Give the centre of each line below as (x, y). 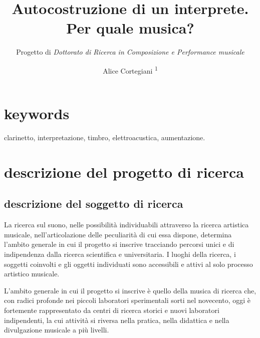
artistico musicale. (32, 274)
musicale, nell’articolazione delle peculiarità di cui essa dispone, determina (118, 234)
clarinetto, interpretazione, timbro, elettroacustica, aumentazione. (105, 137)
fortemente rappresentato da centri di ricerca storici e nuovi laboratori (112, 310)
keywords (37, 113)
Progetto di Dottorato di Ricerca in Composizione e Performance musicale (130, 52)
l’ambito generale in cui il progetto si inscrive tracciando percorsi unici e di (119, 244)
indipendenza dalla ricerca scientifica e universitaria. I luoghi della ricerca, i (120, 254)
